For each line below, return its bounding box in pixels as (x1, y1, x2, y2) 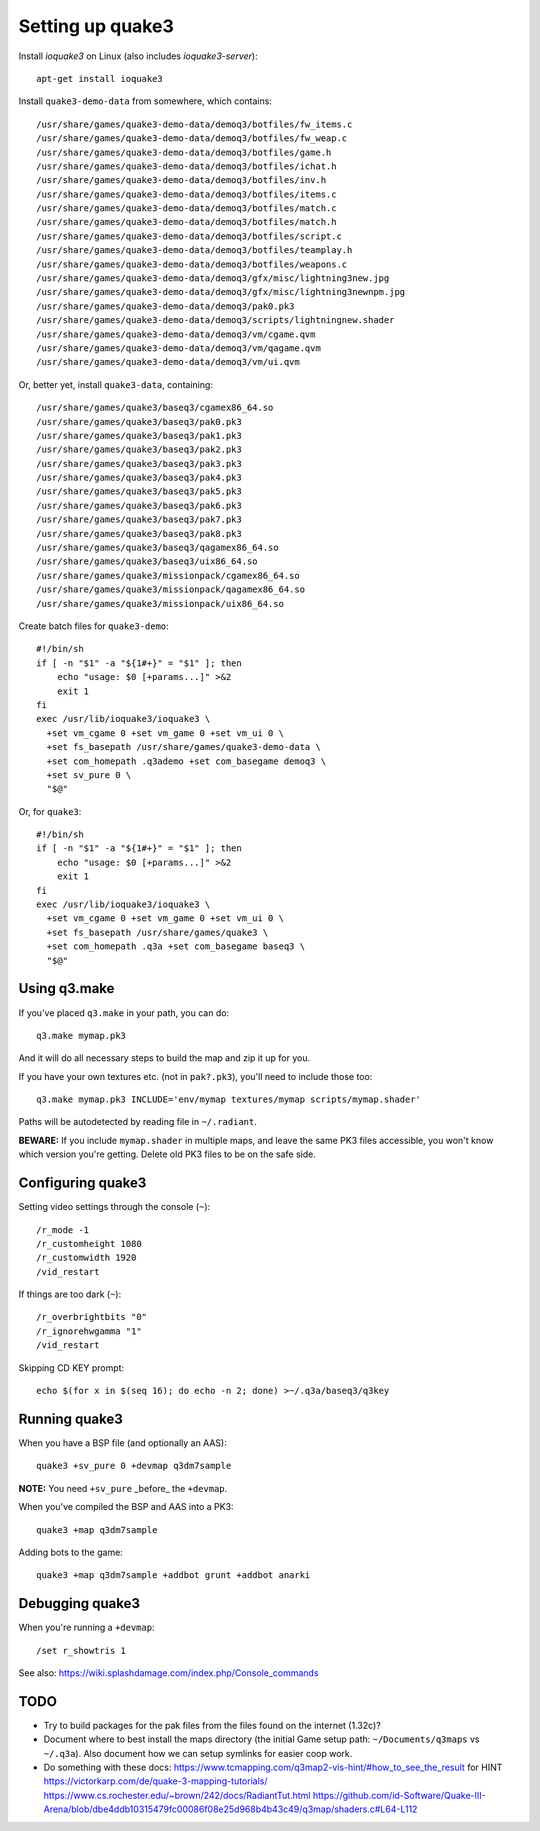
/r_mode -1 (36, 1224, 90, 1235)
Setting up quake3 (18, 15, 174, 37)
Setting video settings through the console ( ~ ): (18, 1201, 211, 1213)
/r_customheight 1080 (36, 1238, 142, 1249)
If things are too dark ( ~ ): (18, 1288, 122, 1300)
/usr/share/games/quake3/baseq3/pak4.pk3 (36, 472, 242, 484)
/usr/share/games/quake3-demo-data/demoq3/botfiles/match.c (36, 203, 337, 214)
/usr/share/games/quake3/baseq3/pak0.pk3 (36, 416, 242, 427)
